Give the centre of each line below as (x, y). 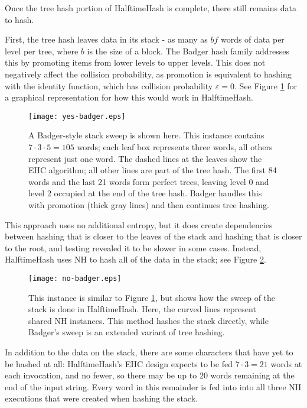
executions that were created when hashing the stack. (101, 398)
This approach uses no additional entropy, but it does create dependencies (139, 224)
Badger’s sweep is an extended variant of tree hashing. (127, 332)
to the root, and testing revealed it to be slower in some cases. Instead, (133, 247)
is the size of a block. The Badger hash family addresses (188, 51)
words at (286, 363)
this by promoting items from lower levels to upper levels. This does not (135, 62)
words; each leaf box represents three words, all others (175, 147)
